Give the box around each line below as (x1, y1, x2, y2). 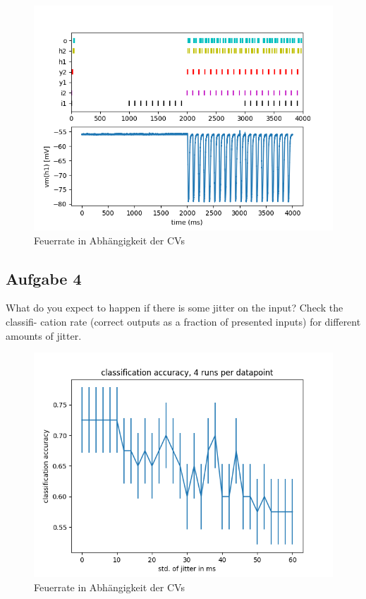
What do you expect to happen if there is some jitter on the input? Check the (6, 300, 343, 315)
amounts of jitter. (6, 328, 82, 343)
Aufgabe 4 (6, 267, 82, 289)
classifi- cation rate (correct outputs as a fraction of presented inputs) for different (6, 314, 361, 328)
